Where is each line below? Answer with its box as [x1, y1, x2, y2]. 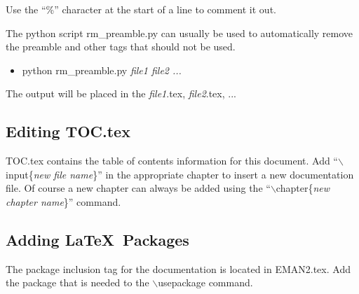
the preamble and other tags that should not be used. [6, 39, 236, 54]
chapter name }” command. [6, 194, 121, 209]
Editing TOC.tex [6, 120, 130, 142]
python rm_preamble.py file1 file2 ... [22, 62, 182, 77]
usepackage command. [158, 275, 253, 290]
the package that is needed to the [6, 275, 149, 290]
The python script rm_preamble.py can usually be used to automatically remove [6, 25, 353, 40]
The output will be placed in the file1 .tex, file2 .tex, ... [6, 86, 236, 101]
